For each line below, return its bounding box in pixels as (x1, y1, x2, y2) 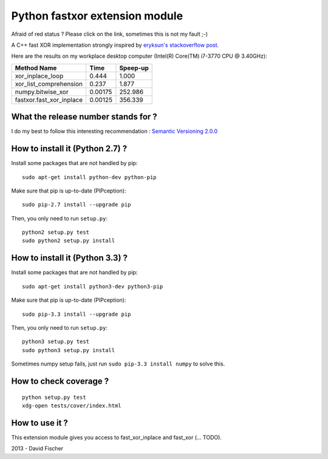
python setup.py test (22, 393, 86, 401)
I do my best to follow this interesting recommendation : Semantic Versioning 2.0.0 (11, 127, 218, 135)
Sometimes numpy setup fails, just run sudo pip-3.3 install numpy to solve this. (11, 360, 225, 367)
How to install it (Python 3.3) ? (11, 253, 128, 263)
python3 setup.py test (22, 338, 90, 345)
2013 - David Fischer (11, 445, 64, 452)
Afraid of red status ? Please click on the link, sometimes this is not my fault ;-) (11, 30, 208, 38)
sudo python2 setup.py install (22, 237, 115, 244)
